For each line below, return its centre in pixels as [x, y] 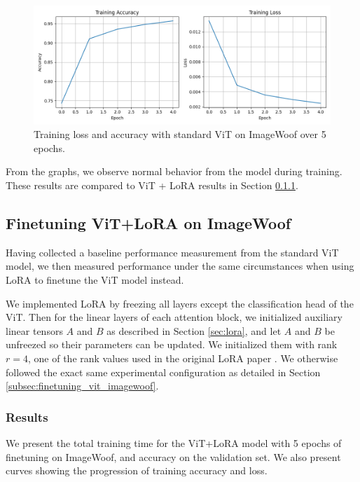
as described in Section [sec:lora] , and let [194, 330]
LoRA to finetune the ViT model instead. [95, 279]
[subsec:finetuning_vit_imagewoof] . [82, 386]
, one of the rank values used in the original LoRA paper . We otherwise [183, 358]
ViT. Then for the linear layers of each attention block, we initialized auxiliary [174, 317]
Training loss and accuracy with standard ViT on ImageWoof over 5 [180, 134]
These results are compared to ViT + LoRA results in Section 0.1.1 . [152, 185]
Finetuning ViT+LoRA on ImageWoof [148, 222]
